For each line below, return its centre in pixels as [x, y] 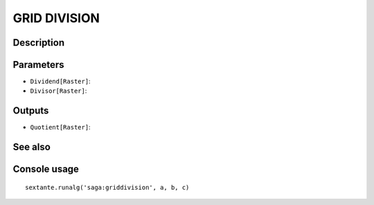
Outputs [31, 111]
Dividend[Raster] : [60, 81]
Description [39, 43]
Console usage [46, 169]
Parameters [38, 65]
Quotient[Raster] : [60, 127]
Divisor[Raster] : [59, 91]
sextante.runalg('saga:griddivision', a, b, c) [107, 187]
